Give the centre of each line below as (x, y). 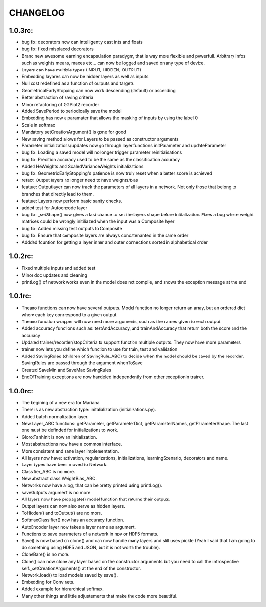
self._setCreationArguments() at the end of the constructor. (81, 568)
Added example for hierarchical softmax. (63, 589)
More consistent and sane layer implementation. (70, 451)
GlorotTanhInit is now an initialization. (59, 437)
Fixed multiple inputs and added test (58, 268)
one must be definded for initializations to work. (70, 430)
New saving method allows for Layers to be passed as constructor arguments (100, 139)
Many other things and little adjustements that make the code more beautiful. (100, 596)
